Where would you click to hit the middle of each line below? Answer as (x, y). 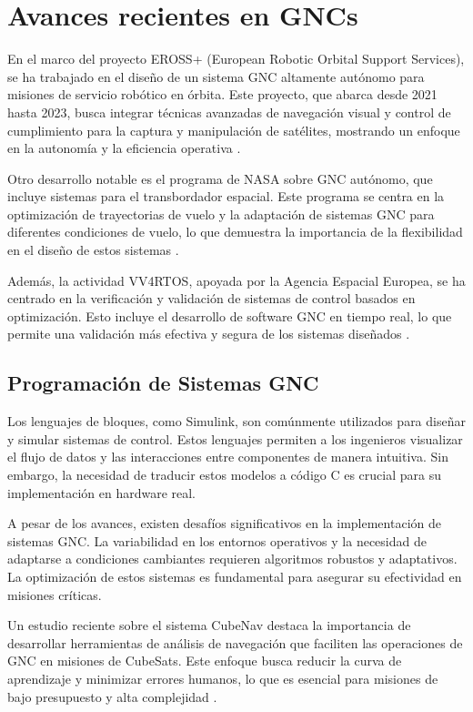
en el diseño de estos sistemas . (93, 250)
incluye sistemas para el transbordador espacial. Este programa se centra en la (226, 196)
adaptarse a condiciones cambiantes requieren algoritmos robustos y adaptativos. (232, 559)
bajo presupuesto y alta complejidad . (112, 696)
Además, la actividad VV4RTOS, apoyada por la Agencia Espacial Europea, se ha (236, 280)
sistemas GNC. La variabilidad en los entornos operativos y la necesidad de (217, 540)
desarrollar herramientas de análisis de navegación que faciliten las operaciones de (235, 642)
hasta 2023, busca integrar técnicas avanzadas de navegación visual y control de (229, 112)
